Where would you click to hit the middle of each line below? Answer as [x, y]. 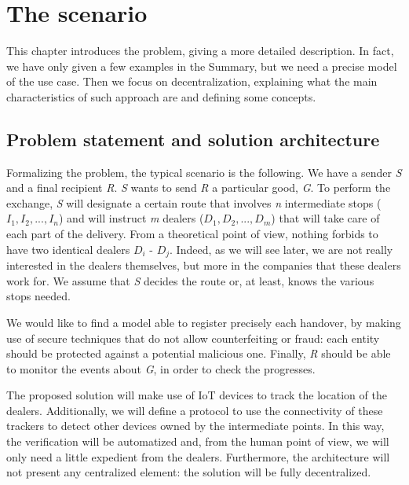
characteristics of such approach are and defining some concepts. [161, 96]
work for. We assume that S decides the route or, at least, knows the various [190, 280]
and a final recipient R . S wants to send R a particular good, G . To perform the [199, 187]
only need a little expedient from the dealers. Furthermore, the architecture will [198, 456]
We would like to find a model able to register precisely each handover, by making [204, 322]
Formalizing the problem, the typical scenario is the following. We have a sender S [204, 172]
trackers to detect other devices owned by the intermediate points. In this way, [195, 426]
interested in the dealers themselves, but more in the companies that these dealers [204, 265]
